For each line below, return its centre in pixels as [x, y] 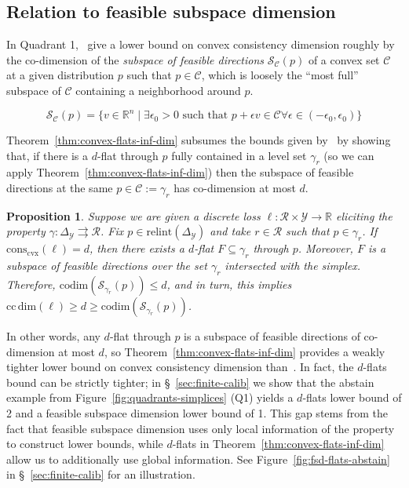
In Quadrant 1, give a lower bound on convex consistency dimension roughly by [201, 44]
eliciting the [364, 215]
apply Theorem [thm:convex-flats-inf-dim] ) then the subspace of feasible [180, 172]
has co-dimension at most [235, 188]
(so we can [349, 155]
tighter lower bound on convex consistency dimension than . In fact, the [180, 367]
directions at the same [60, 188]
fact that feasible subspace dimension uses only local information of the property [201, 428]
